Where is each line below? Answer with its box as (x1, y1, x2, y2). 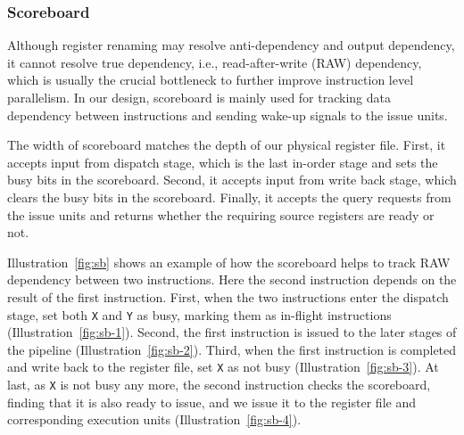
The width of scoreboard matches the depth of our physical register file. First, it (7, 135, 446, 154)
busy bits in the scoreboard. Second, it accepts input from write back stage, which (7, 170, 457, 189)
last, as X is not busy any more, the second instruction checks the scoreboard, (7, 375, 431, 394)
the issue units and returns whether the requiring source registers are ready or (7, 205, 435, 224)
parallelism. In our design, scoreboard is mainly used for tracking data (7, 88, 391, 106)
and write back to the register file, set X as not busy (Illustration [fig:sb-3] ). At (7, 357, 439, 376)
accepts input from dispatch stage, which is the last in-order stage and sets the (7, 152, 438, 171)
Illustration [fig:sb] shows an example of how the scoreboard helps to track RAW (7, 252, 451, 271)
